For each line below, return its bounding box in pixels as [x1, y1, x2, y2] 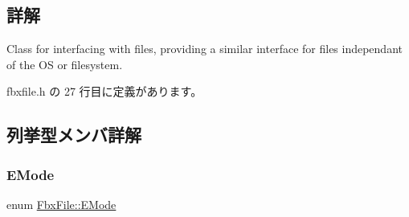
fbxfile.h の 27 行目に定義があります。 [6, 83, 202, 100]
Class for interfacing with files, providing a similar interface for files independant [6, 40, 403, 57]
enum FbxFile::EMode [6, 195, 117, 212]
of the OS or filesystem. [6, 55, 123, 72]
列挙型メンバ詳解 [6, 122, 141, 147]
